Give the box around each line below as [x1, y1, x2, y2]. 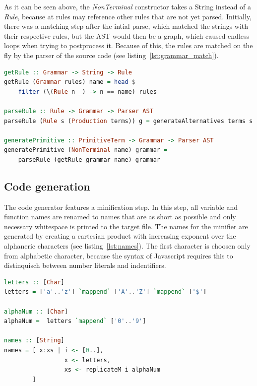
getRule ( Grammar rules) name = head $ [4, 78, 135, 86]
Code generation [4, 178, 90, 193]
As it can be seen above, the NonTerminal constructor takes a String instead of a [4, 1, 252, 11]
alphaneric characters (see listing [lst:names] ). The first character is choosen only [4, 241, 251, 251]
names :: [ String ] [4, 337, 64, 344]
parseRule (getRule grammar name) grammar [18, 156, 160, 163]
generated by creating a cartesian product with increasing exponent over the [4, 231, 236, 241]
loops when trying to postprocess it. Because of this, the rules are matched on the [4, 40, 253, 51]
